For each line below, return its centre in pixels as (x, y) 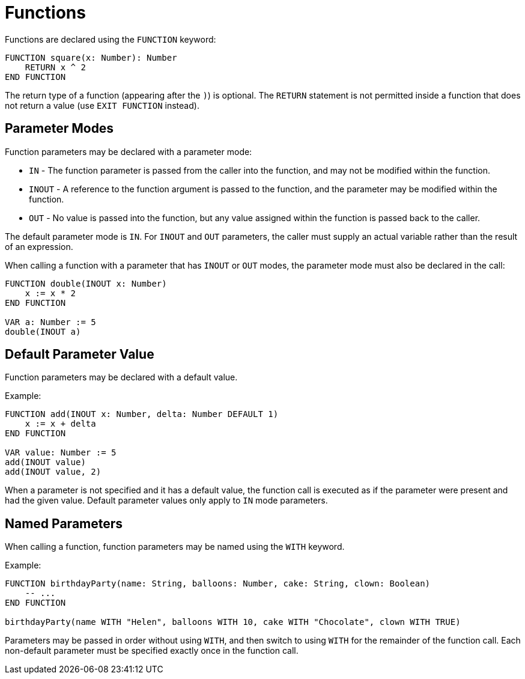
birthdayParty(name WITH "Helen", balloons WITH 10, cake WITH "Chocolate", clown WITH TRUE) (233, 622)
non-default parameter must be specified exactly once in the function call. (152, 651)
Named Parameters (64, 523)
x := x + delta (60, 424)
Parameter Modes (59, 129)
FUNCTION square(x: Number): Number (91, 57)
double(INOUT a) (43, 331)
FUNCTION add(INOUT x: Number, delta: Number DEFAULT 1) (142, 414)
